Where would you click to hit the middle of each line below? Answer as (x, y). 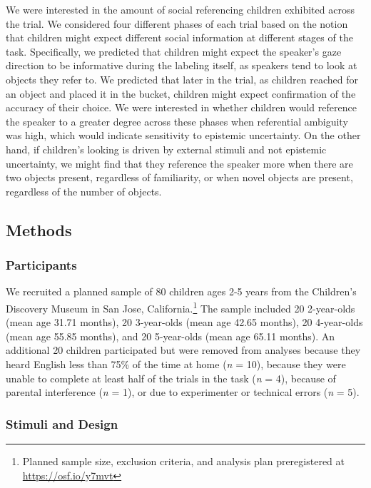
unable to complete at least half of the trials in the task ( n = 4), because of (171, 378)
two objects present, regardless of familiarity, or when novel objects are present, (179, 177)
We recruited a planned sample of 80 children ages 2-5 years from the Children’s (181, 291)
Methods (39, 229)
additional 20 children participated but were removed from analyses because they (183, 350)
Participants (41, 265)
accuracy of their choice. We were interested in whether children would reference (181, 107)
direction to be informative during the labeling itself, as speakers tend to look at (182, 65)
